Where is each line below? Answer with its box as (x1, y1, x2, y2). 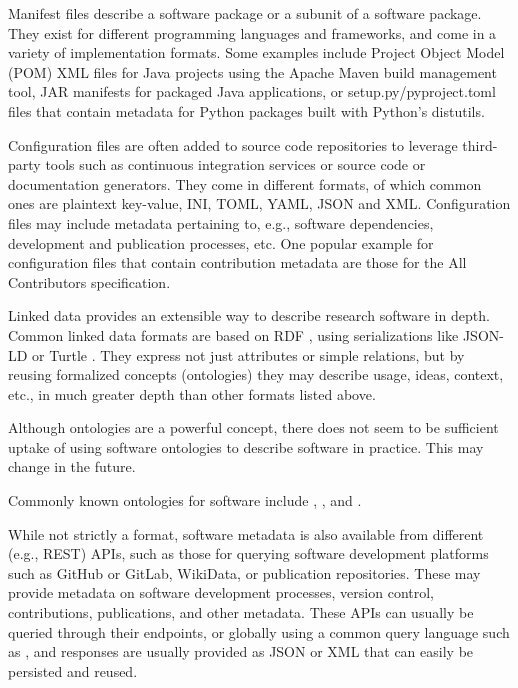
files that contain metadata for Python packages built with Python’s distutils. (8, 100, 485, 121)
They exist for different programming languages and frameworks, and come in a (8, 22, 497, 43)
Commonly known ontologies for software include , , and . (8, 490, 362, 511)
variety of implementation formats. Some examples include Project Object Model (8, 42, 505, 63)
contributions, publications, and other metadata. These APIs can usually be (8, 602, 474, 623)
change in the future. (8, 456, 136, 477)
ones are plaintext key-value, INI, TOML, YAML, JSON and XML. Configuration (8, 193, 511, 214)
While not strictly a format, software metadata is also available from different (8, 523, 484, 544)
